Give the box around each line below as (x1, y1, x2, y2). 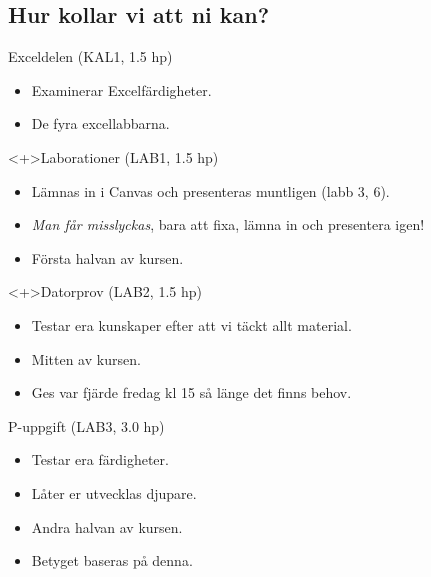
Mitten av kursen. (31, 348, 141, 369)
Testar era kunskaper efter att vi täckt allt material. (31, 314, 352, 335)
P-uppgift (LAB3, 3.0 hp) (8, 415, 165, 436)
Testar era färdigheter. (31, 449, 169, 470)
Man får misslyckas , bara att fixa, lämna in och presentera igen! (31, 214, 425, 235)
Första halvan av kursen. (31, 247, 184, 268)
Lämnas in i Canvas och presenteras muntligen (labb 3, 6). (31, 180, 390, 201)
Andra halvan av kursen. (31, 516, 183, 537)
